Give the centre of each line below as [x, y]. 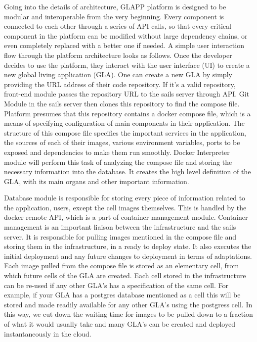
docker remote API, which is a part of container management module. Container [126, 217]
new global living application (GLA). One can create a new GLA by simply [118, 74]
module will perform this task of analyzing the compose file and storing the [118, 162]
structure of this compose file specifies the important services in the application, [125, 132]
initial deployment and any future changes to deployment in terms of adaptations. [128, 256]
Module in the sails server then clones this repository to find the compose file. [122, 103]
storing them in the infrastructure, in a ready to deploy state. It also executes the [128, 246]
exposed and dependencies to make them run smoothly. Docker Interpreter [117, 152]
